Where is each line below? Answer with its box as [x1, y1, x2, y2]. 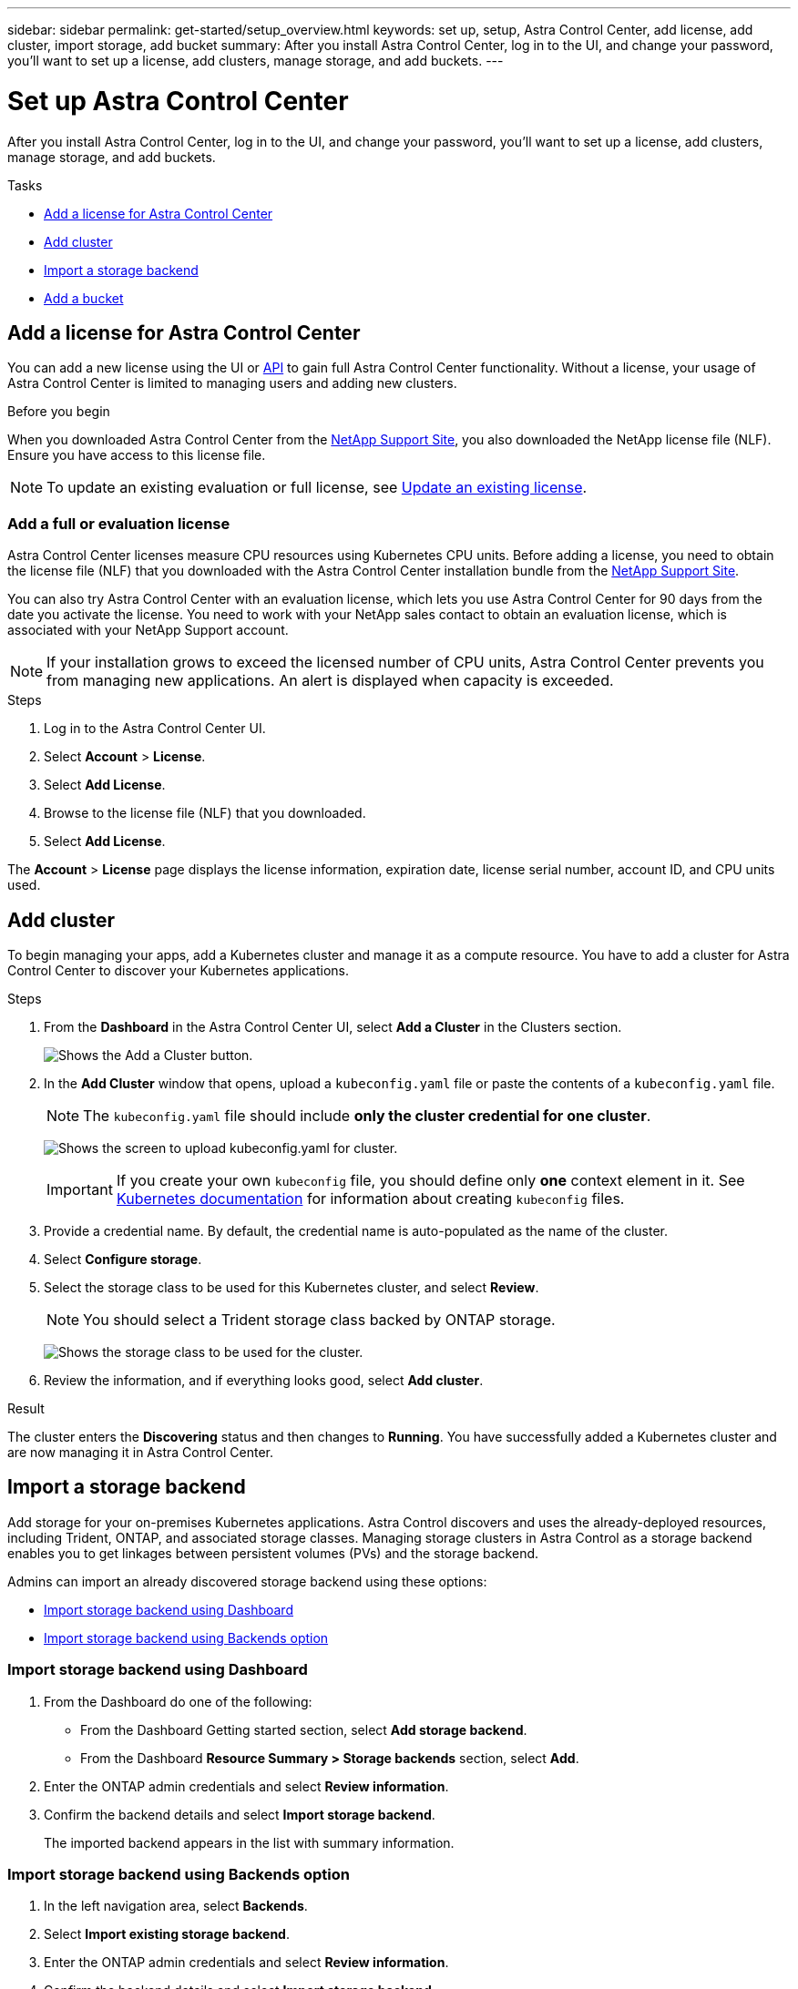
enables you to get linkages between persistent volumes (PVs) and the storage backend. [7, 1545, 539, 1561]
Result [7, 1400, 45, 1416]
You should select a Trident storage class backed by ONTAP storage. [83, 1310, 556, 1329]
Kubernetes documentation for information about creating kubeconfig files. [116, 1188, 625, 1208]
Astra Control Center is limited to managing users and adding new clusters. [7, 375, 457, 392]
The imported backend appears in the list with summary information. [44, 1834, 455, 1851]
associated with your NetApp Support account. [7, 622, 289, 638]
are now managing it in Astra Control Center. [7, 1443, 273, 1460]
